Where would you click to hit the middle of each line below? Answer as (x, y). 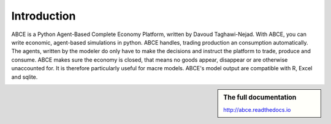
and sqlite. (25, 77)
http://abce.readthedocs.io (257, 110)
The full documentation (260, 97)
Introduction (44, 16)
